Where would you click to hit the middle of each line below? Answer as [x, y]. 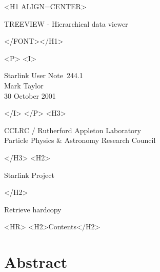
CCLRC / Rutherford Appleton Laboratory [73, 130]
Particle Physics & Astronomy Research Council [80, 140]
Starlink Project [29, 175]
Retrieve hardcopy [33, 209]
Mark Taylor [24, 85]
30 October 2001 [30, 95]
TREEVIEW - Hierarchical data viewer [66, 23]
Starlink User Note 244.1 [44, 75]
